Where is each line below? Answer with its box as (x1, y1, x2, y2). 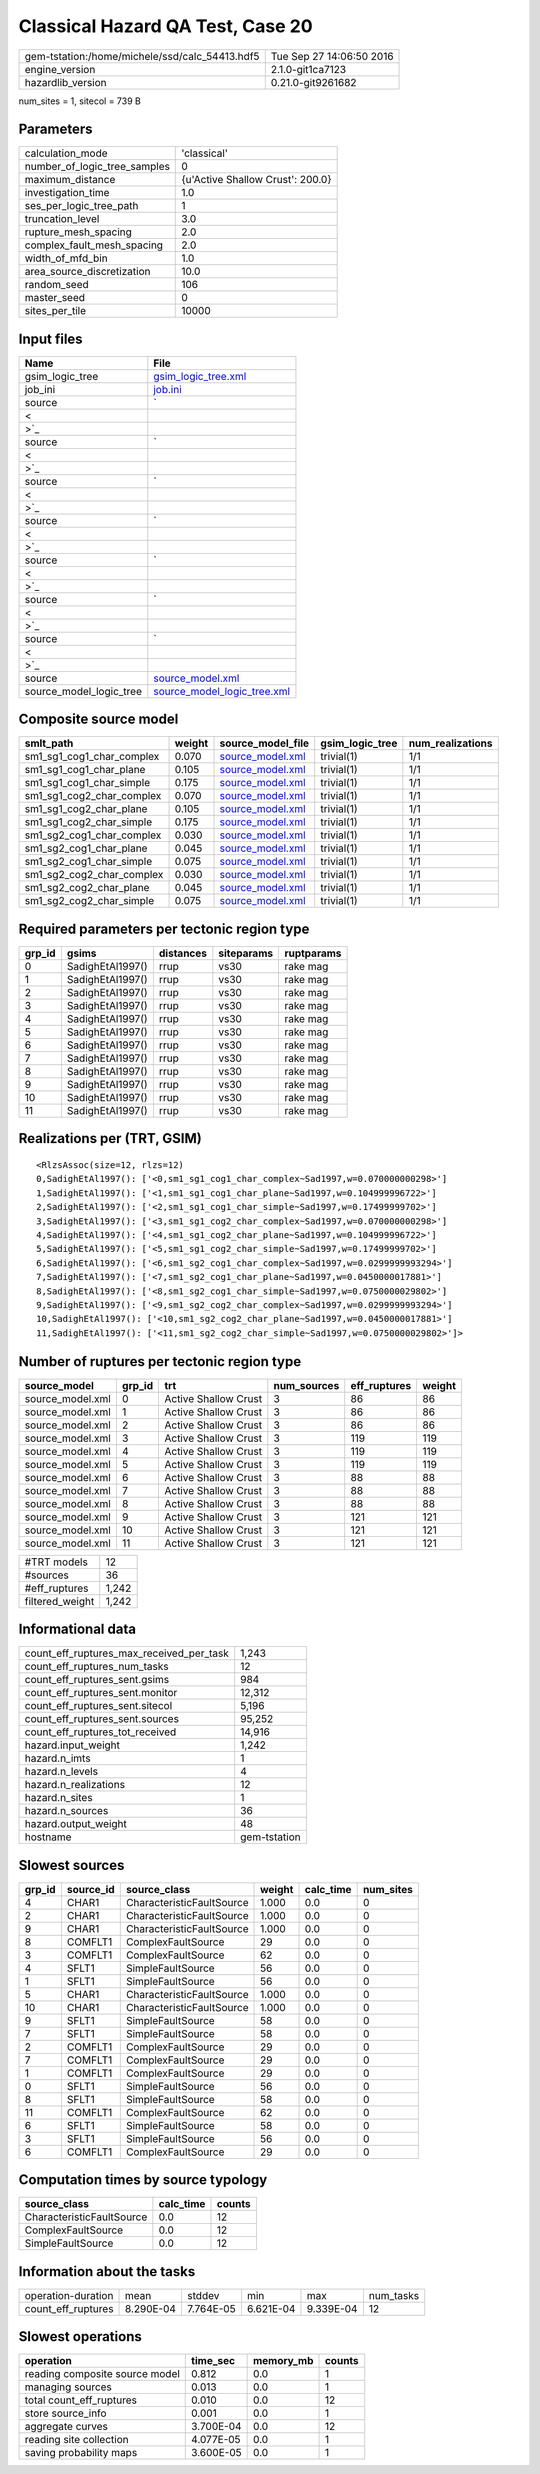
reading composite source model (24, 2367, 180, 2381)
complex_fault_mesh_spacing (24, 238, 164, 252)
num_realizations (408, 736, 493, 750)
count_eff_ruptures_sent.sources (24, 1712, 180, 1726)
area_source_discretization (24, 265, 151, 279)
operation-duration (24, 2288, 114, 2302)
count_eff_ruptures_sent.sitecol (24, 1699, 173, 1713)
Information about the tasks (18, 2263, 196, 2280)
